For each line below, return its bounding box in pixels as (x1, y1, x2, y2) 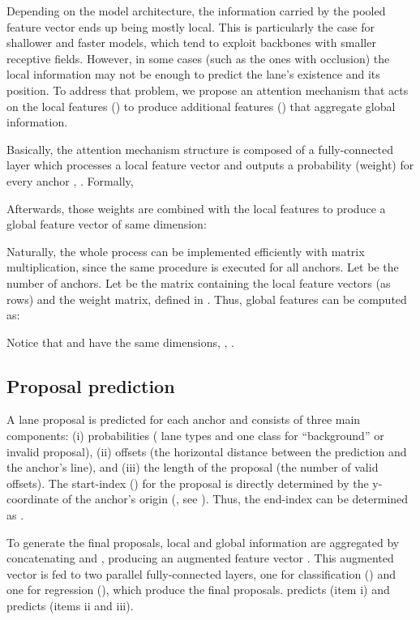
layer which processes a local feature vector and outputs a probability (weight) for (6, 156, 414, 173)
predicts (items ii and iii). (6, 597, 134, 614)
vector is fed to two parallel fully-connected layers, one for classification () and (6, 565, 396, 582)
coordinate (6, 490, 59, 507)
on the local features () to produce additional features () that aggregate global (6, 97, 396, 114)
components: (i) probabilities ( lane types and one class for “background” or (6, 427, 384, 444)
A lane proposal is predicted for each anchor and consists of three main (6, 411, 361, 428)
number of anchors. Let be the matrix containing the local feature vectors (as (6, 274, 391, 291)
